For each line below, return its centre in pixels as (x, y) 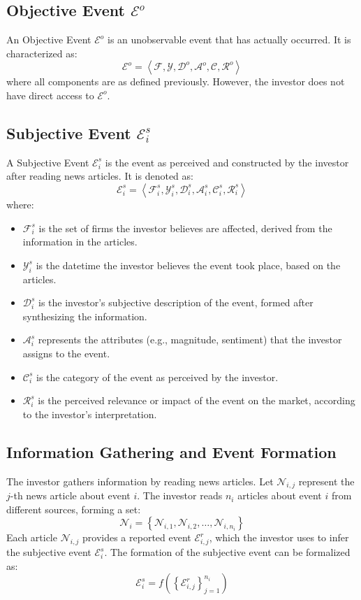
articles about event (280, 495)
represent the (326, 481)
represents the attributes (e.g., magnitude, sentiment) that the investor (190, 340)
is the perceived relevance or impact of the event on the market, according (197, 400)
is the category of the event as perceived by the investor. (157, 377)
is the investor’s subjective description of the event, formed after (176, 302)
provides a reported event (137, 537)
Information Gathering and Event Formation (171, 451)
